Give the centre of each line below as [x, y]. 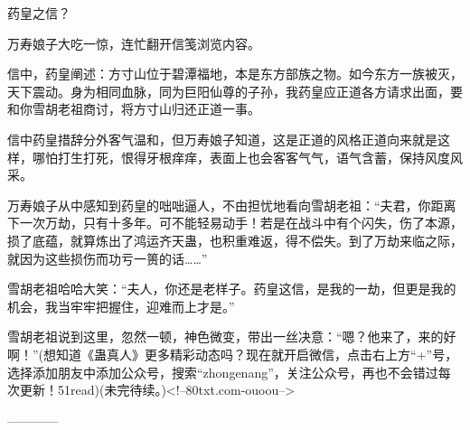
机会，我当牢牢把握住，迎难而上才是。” [121, 306]
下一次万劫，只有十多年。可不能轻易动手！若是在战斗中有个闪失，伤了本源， [235, 223]
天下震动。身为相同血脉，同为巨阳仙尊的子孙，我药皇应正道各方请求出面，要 [235, 91]
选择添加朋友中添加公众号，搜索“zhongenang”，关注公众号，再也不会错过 [223, 372]
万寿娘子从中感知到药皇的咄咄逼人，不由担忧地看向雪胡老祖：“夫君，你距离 [232, 205]
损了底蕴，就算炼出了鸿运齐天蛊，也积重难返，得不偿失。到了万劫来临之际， [235, 240]
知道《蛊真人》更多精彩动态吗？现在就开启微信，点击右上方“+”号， [257, 354]
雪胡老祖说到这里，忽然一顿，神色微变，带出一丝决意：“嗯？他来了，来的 [226, 337]
